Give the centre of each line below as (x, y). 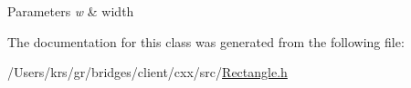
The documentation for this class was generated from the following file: (206, 41)
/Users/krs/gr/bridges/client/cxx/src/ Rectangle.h (148, 72)
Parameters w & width (71, 11)
